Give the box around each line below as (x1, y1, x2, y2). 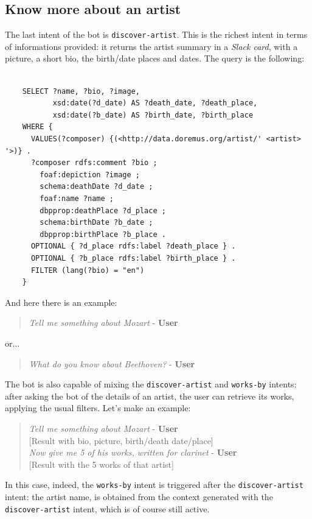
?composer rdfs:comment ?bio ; (30, 158, 158, 168)
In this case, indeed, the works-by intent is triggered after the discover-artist (5, 478, 303, 491)
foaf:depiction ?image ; (40, 170, 140, 179)
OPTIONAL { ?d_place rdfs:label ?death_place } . (30, 242, 236, 251)
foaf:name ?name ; (40, 194, 114, 203)
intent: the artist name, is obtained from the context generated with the (5, 490, 273, 503)
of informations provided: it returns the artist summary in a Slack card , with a (5, 40, 298, 52)
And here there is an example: (5, 295, 117, 308)
